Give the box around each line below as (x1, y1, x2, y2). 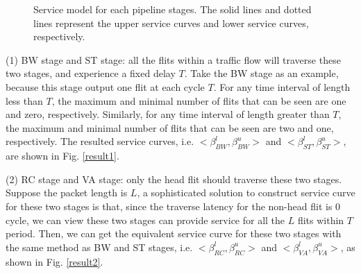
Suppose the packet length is (6, 185, 128, 200)
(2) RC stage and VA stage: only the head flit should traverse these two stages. (6, 171, 342, 186)
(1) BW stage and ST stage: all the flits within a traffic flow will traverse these (6, 52, 341, 67)
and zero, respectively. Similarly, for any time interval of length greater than (6, 107, 330, 121)
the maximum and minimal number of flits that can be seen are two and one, (6, 120, 334, 135)
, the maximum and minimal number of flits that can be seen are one (51, 93, 346, 108)
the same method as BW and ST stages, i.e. (6, 239, 193, 254)
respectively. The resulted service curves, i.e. (6, 134, 194, 148)
